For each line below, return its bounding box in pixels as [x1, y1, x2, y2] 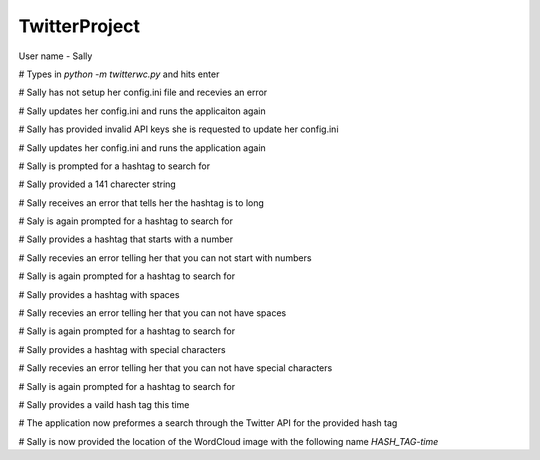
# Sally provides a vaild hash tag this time [18, 398, 190, 410]
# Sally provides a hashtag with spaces [18, 288, 180, 300]
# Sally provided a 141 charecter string [18, 178, 177, 190]
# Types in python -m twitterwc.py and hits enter [18, 68, 220, 80]
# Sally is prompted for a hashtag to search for [18, 160, 211, 172]
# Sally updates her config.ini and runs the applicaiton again [18, 105, 266, 117]
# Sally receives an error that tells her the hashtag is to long [18, 196, 265, 209]
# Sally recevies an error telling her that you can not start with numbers [18, 251, 312, 264]
